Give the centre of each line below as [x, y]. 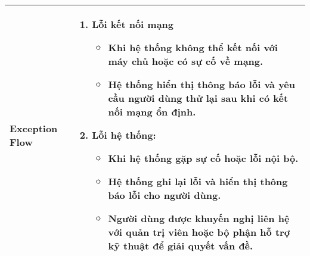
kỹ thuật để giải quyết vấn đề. [181, 246]
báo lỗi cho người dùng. [165, 195]
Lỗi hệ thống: [124, 135]
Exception [34, 128]
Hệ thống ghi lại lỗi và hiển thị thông [198, 181]
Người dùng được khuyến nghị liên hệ [199, 218]
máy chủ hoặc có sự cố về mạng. [186, 61]
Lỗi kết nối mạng [133, 24]
